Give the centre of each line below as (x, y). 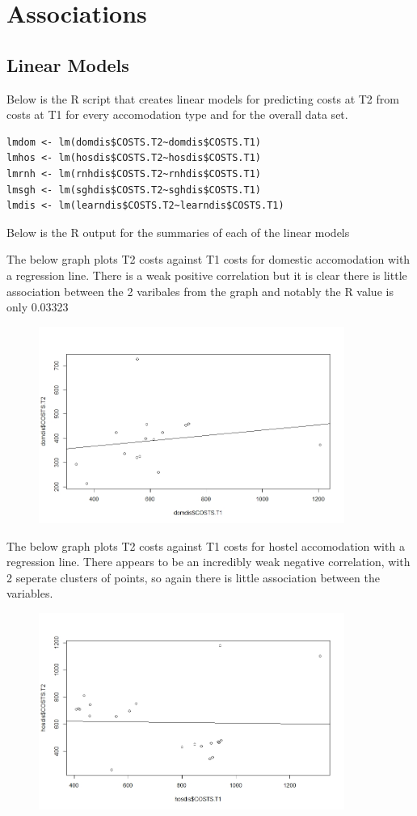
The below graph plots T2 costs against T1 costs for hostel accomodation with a (206, 545)
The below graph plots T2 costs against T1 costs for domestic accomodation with (208, 259)
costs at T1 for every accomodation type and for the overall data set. (177, 114)
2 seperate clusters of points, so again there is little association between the (193, 577)
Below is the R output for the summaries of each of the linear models (178, 232)
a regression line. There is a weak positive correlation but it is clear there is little (207, 275)
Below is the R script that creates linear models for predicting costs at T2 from (203, 98)
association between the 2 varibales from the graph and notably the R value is (200, 291)
